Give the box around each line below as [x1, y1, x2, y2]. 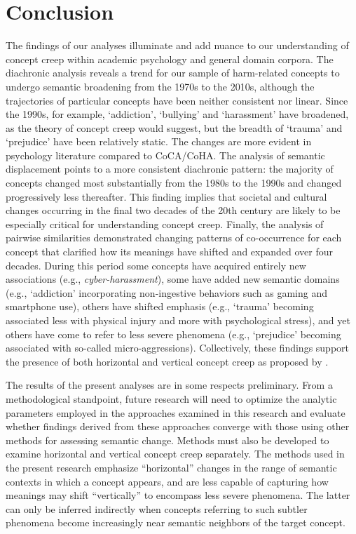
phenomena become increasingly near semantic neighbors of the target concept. [6, 515, 345, 530]
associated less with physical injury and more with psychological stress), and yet [6, 313, 350, 327]
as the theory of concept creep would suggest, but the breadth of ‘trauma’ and [6, 120, 343, 135]
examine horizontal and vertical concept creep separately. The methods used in [6, 446, 345, 461]
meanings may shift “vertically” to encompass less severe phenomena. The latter [6, 488, 350, 502]
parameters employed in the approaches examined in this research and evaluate [6, 405, 345, 420]
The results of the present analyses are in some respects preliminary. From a [6, 378, 333, 392]
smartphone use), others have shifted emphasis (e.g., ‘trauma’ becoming [6, 299, 314, 314]
